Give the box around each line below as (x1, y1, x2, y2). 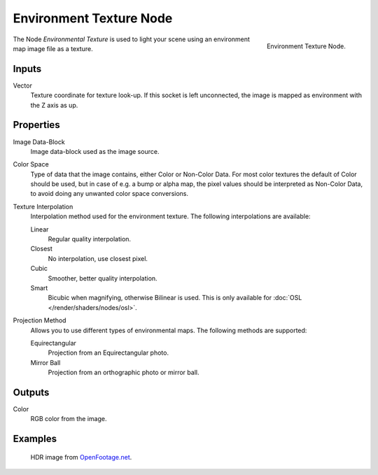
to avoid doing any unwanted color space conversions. (30, 190, 189, 198)
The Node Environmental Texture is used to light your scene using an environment (13, 35, 250, 43)
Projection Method (13, 316, 66, 325)
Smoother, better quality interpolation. (48, 274, 157, 283)
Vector (13, 81, 33, 90)
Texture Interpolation (13, 202, 73, 211)
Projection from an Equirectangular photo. (48, 348, 169, 357)
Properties (13, 119, 60, 131)
